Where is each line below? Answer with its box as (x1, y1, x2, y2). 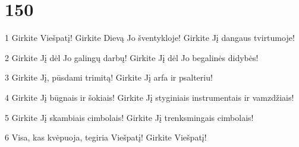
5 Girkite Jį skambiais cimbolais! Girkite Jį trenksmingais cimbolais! (5, 111, 254, 123)
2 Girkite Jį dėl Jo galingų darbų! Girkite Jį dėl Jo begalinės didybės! (5, 51, 259, 63)
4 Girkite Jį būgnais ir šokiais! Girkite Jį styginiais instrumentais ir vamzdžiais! (5, 91, 294, 103)
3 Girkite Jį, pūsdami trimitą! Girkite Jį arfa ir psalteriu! (5, 71, 213, 84)
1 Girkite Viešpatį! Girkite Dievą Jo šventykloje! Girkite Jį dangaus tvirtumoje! (5, 31, 295, 44)
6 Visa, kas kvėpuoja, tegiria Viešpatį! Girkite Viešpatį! (5, 131, 207, 143)
